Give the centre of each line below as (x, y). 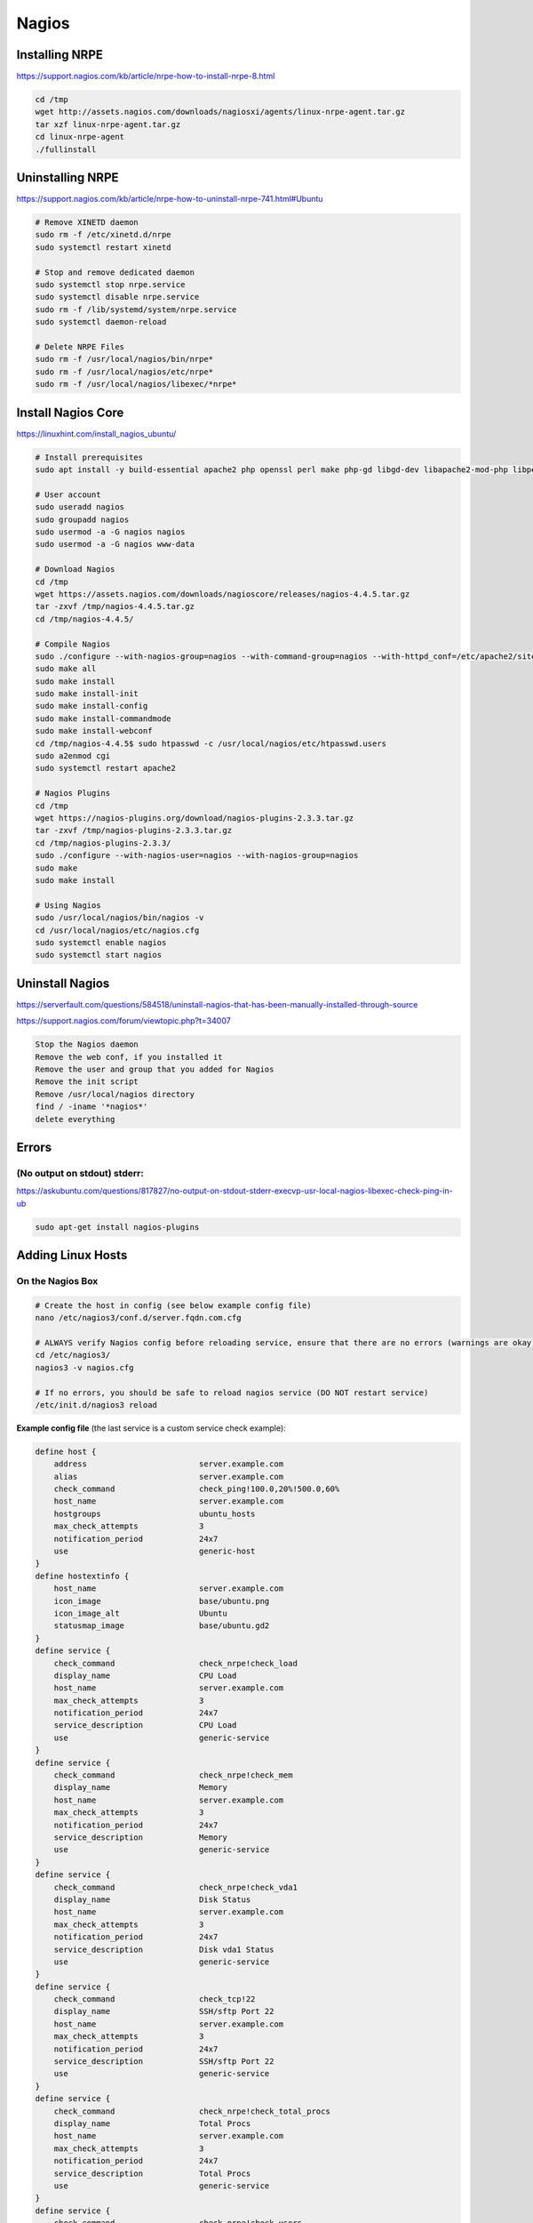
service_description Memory (141, 1837)
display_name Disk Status (152, 1899)
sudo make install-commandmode (103, 718)
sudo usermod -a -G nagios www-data (115, 544)
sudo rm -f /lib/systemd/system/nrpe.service (136, 309)
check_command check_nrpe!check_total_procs (192, 2111)
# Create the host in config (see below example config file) (173, 1305)
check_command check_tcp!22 (155, 1999)
